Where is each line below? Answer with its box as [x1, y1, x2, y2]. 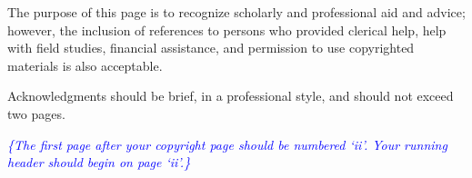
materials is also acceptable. [7, 55, 163, 74]
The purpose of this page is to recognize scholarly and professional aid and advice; [7, 3, 466, 21]
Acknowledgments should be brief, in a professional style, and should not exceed [7, 86, 454, 105]
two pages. [7, 104, 65, 123]
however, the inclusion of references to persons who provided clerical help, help [7, 20, 447, 39]
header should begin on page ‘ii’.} [7, 153, 191, 172]
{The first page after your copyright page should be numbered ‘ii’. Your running [7, 134, 447, 153]
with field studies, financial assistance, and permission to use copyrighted [7, 38, 415, 57]
